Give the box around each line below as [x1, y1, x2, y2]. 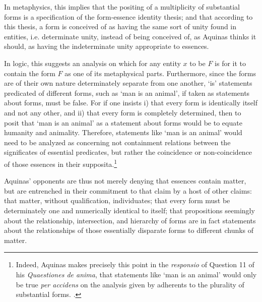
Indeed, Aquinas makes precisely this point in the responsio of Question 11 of [16, 259, 254, 270]
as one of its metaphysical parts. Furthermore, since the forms [64, 68, 256, 78]
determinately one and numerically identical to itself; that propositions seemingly [4, 205, 255, 215]
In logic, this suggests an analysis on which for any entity [4, 57, 181, 68]
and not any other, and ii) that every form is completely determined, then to [4, 107, 241, 117]
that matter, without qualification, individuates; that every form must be [4, 195, 230, 206]
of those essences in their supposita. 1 [4, 157, 117, 169]
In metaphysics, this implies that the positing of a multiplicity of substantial [4, 2, 240, 12]
